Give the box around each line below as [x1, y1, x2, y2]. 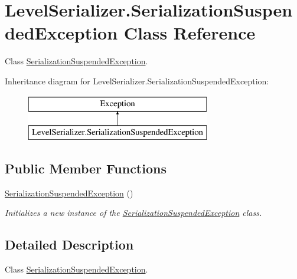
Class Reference [123, 21, 256, 45]
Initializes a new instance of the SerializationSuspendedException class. [5, 206, 262, 219]
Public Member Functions [5, 159, 167, 178]
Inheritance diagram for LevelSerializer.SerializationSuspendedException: [5, 74, 269, 87]
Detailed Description [5, 235, 134, 254]
